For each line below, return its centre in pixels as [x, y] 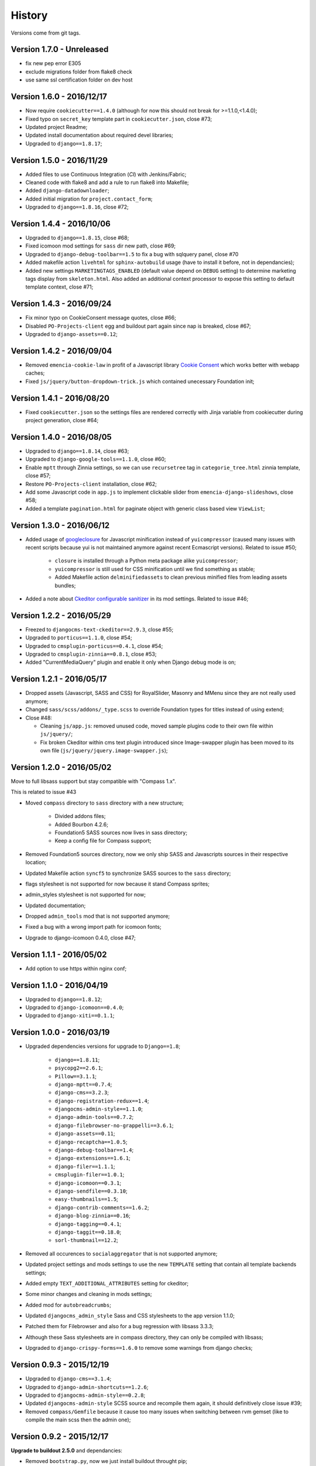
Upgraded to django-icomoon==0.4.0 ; [75, 1007]
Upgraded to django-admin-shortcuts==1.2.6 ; [87, 1387]
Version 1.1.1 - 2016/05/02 [59, 954]
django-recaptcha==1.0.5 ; [91, 1142]
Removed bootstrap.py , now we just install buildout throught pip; [106, 1461]
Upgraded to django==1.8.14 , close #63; [77, 451]
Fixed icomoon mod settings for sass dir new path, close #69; [101, 246]
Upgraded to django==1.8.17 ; [64, 143]
